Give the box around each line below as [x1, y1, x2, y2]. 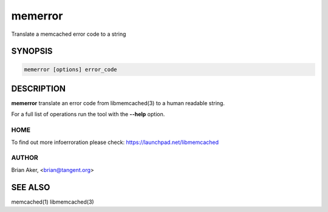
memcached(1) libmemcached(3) [11, 198, 94, 205]
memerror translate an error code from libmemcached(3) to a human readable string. [11, 100, 225, 107]
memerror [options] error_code [24, 66, 118, 73]
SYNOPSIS [11, 46, 53, 56]
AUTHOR [11, 154, 39, 162]
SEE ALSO [11, 182, 50, 193]
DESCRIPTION [11, 83, 66, 94]
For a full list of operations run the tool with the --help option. [11, 111, 165, 118]
